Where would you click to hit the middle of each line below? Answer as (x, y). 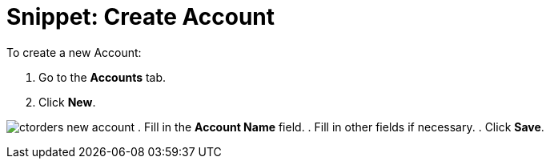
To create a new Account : (74, 52)
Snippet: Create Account (141, 17)
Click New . (67, 102)
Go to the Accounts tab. (102, 77)
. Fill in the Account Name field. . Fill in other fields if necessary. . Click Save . (341, 127)
